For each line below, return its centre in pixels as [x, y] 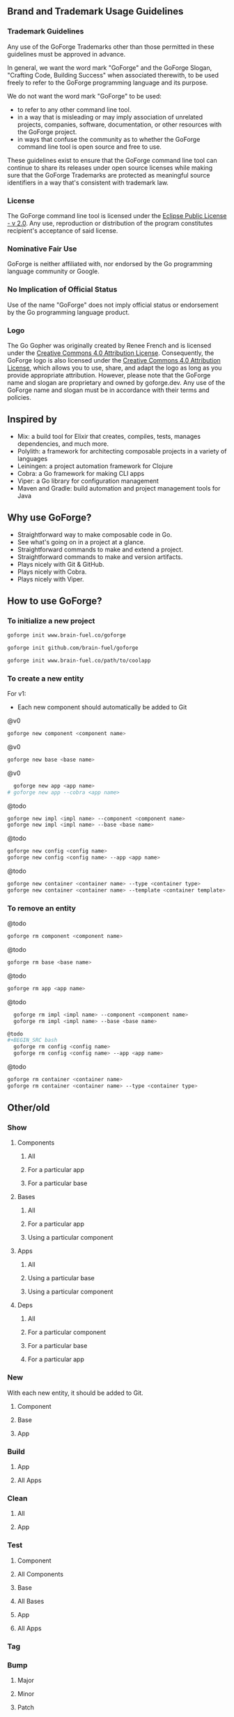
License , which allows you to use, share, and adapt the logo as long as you [115, 368]
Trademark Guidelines [46, 31]
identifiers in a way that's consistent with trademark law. [88, 182]
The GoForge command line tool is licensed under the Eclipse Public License [117, 215]
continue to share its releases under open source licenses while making [110, 168]
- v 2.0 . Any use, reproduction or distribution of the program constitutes [110, 223]
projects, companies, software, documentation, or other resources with [119, 124]
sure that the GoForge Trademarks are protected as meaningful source [109, 175]
